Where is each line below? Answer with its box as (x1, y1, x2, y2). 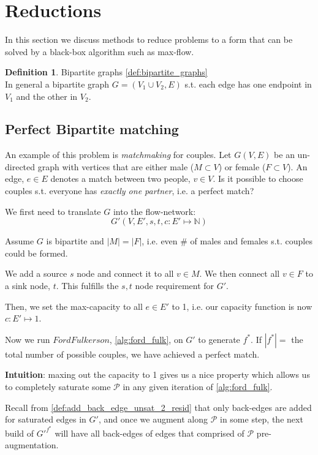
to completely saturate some (5, 380, 111, 393)
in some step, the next (220, 413, 303, 426)
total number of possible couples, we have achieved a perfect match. (5, 347, 260, 360)
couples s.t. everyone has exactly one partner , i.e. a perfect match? (5, 184, 254, 197)
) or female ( (218, 160, 266, 173)
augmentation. (5, 438, 59, 451)
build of (5, 426, 34, 439)
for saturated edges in (5, 413, 86, 426)
